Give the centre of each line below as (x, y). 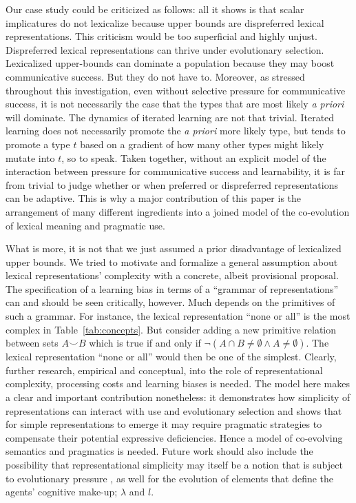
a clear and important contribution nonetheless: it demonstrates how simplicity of (178, 397)
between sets (32, 343)
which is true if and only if (145, 343)
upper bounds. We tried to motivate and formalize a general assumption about (172, 261)
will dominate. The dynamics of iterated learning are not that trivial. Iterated (170, 117)
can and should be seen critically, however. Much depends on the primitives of (170, 302)
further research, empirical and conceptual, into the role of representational (164, 370)
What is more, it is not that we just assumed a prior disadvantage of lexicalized (174, 248)
